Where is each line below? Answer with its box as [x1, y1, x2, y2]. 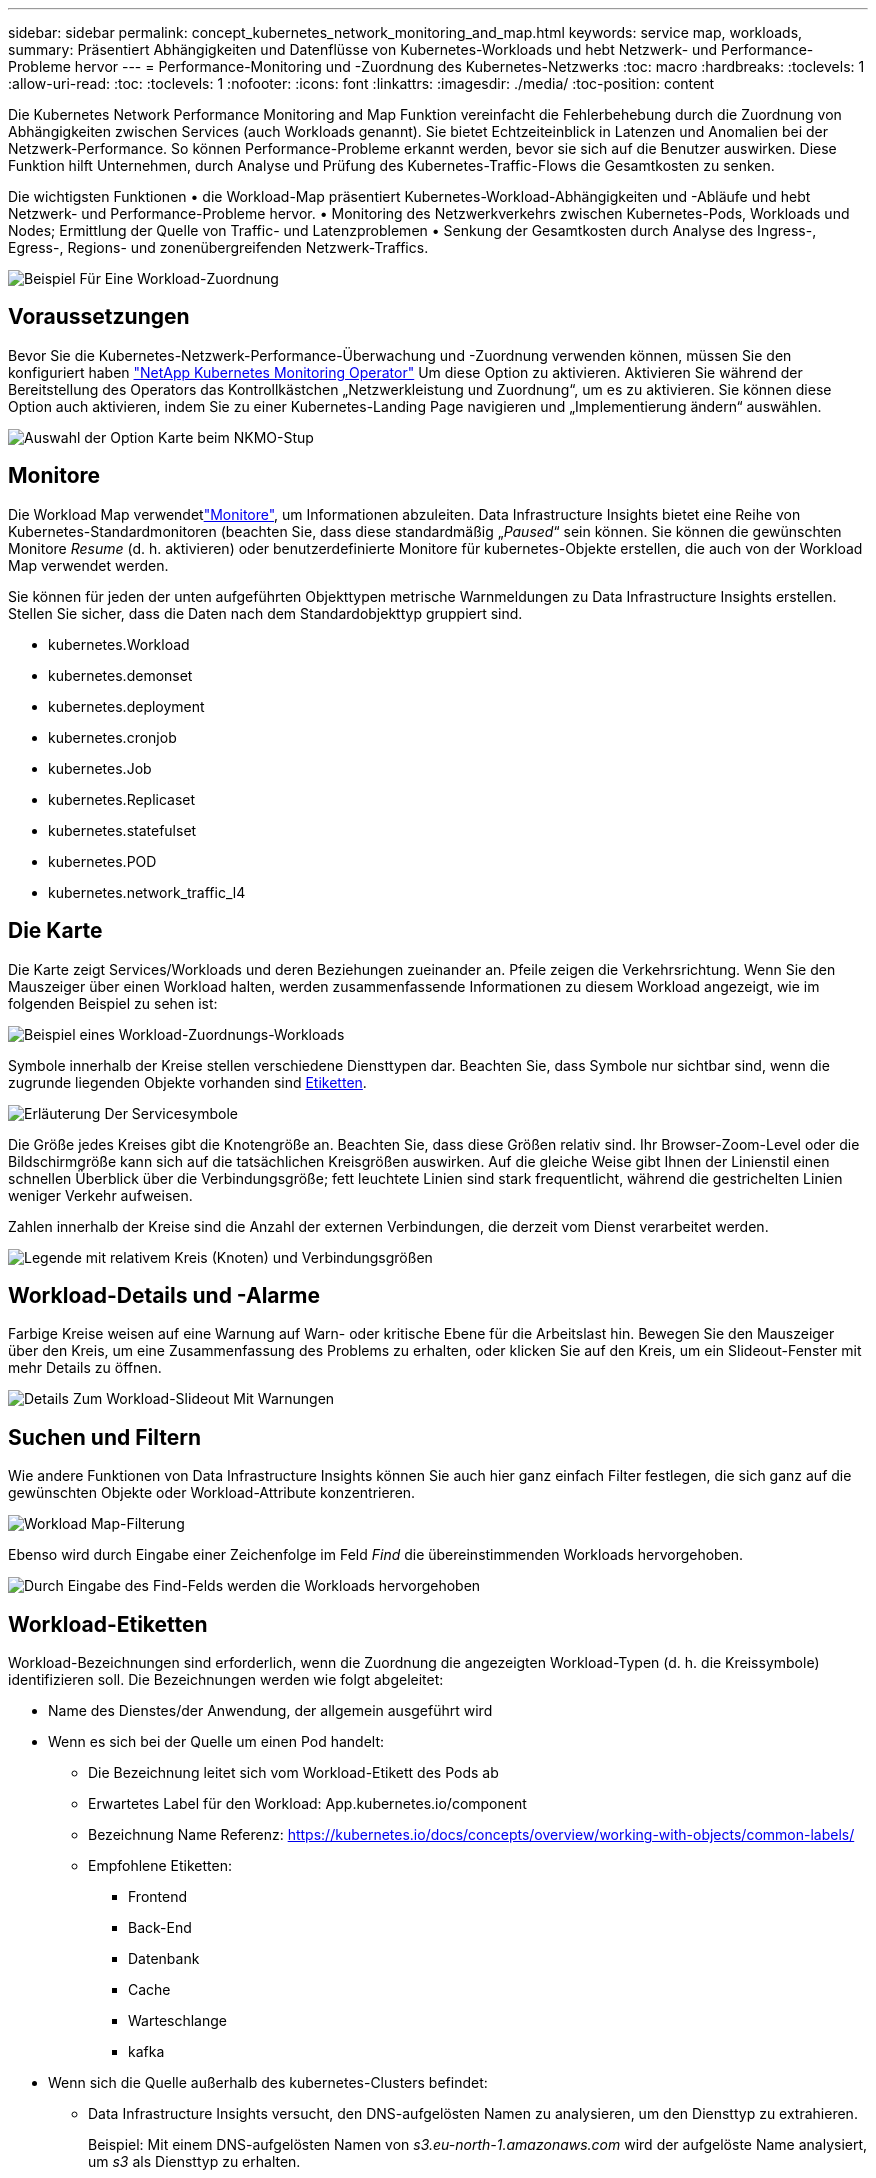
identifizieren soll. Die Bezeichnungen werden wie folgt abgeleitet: [8, 1671, 444, 1689]
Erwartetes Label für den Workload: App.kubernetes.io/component [88, 1795, 527, 1813]
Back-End [128, 1919, 192, 1937]
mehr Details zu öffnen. [8, 1359, 162, 1377]
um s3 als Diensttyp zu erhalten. [88, 2153, 301, 2171]
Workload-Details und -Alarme [8, 1282, 320, 1308]
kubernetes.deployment [48, 697, 205, 715]
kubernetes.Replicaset [48, 790, 196, 808]
